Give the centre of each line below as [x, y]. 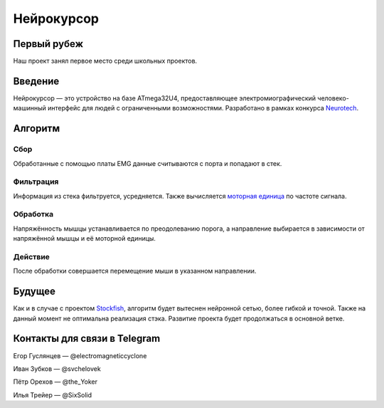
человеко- [334, 98]
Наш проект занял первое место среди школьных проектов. [105, 61]
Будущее [34, 292]
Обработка [33, 214]
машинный [30, 108]
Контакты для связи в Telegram [87, 339]
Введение [36, 81]
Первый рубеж [48, 44]
